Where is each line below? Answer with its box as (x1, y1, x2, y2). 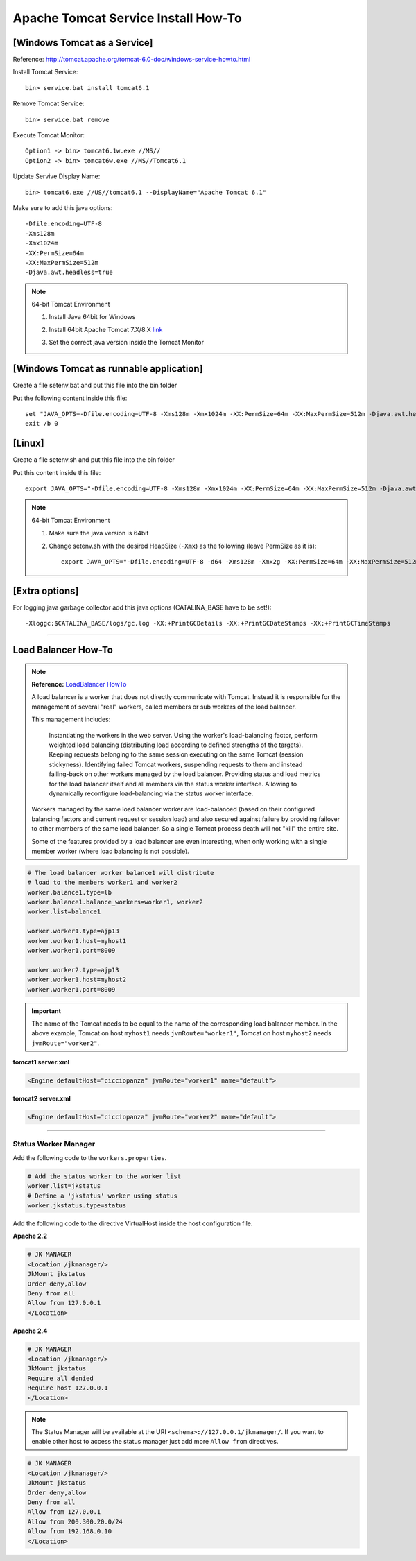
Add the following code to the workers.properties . (12, 1153, 166, 1162)
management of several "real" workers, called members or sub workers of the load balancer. (31, 702, 296, 711)
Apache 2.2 (12, 1232, 48, 1241)
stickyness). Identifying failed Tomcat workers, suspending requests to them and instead (49, 760, 303, 768)
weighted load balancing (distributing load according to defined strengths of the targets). (49, 741, 303, 749)
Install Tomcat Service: (12, 68, 78, 76)
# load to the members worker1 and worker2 (27, 879, 178, 887)
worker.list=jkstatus (27, 1182, 101, 1190)
